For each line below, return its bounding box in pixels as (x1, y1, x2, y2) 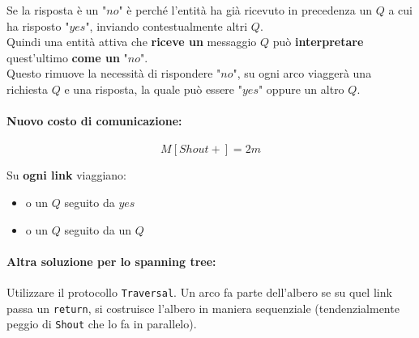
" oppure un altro (258, 80, 344, 97)
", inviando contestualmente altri (85, 17, 248, 34)
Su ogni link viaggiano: (6, 167, 126, 184)
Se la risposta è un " (6, 2, 107, 18)
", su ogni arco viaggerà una (233, 65, 372, 82)
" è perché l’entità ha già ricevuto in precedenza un (118, 2, 373, 18)
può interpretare (272, 33, 364, 50)
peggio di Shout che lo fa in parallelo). (6, 315, 197, 332)
